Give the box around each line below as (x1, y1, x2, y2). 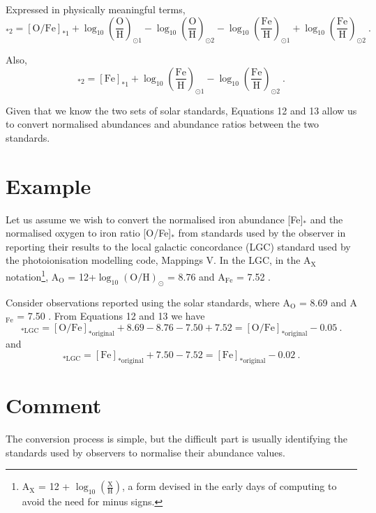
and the (310, 211, 343, 226)
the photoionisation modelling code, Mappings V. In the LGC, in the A (6, 253, 311, 267)
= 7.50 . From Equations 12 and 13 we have (17, 308, 205, 323)
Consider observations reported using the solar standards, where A (6, 295, 290, 309)
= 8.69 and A (299, 295, 357, 309)
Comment (6, 391, 102, 419)
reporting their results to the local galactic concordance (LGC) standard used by (6, 239, 351, 253)
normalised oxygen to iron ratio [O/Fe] (6, 225, 172, 240)
